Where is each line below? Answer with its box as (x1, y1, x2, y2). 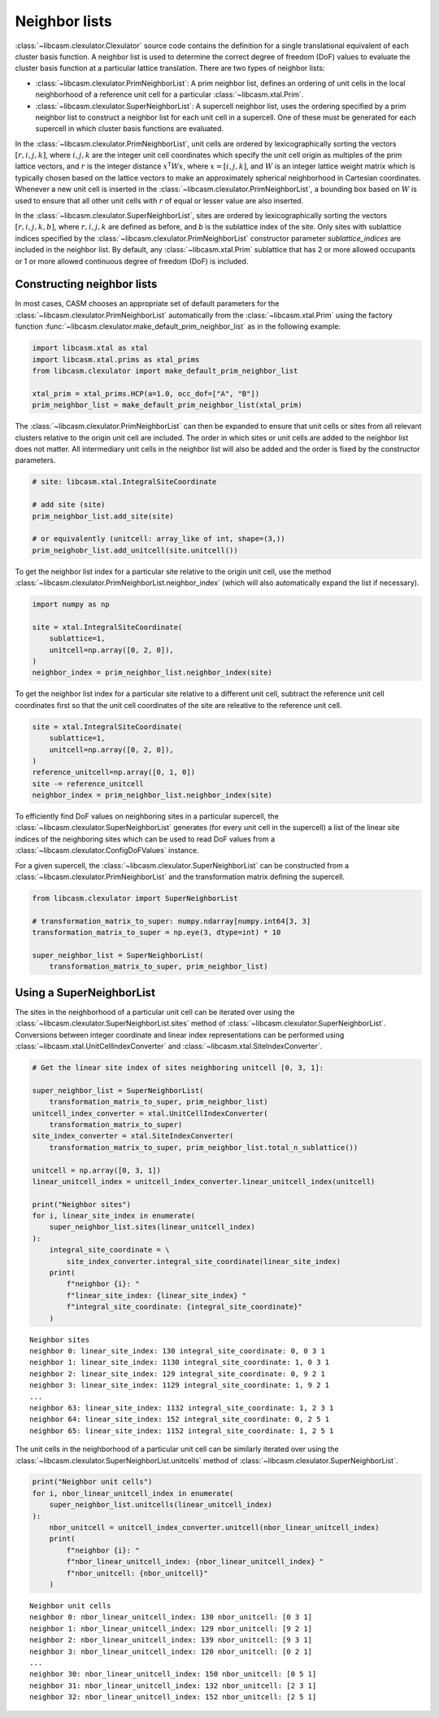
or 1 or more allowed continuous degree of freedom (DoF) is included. (15, 256, 249, 266)
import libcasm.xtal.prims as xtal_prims (32, 355, 200, 364)
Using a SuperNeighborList (15, 986, 156, 999)
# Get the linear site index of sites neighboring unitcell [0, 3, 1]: (32, 1063, 324, 1073)
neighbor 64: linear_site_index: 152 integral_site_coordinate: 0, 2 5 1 (29, 1414, 330, 1424)
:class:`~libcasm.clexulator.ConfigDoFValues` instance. (15, 846, 199, 855)
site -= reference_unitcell (32, 779, 144, 789)
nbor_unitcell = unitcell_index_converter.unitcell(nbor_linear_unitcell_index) (49, 1523, 380, 1532)
